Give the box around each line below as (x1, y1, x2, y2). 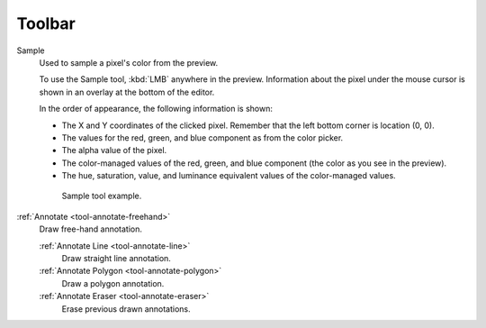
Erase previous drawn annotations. (61, 303, 191, 314)
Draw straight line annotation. (61, 253, 171, 264)
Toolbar (16, 14, 76, 33)
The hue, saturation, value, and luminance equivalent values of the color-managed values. (61, 170, 396, 181)
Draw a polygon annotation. (61, 278, 165, 288)
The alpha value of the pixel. (61, 145, 167, 156)
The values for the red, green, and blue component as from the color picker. (61, 132, 344, 143)
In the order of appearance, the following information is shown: (39, 104, 274, 114)
